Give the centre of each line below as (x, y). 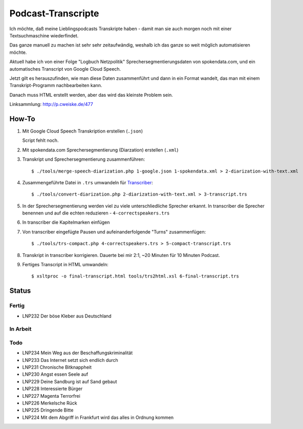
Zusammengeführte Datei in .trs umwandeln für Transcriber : (88, 182)
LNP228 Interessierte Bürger (52, 389)
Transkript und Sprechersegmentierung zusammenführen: (84, 159)
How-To (22, 119)
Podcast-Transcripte (54, 13)
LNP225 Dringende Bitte (48, 410)
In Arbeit (20, 329)
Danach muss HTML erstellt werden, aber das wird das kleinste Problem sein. (91, 95)
